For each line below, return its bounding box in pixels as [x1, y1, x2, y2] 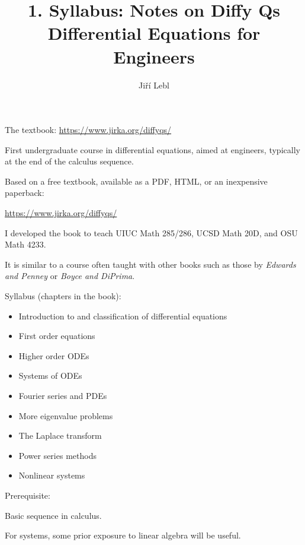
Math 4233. [5, 238, 46, 251]
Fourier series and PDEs [18, 389, 107, 401]
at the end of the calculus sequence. [5, 155, 134, 167]
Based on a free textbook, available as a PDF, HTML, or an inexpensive [5, 175, 268, 187]
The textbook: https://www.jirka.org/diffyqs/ [5, 123, 172, 136]
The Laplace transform [18, 429, 102, 442]
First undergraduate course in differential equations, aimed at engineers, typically [5, 143, 300, 156]
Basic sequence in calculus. [5, 509, 102, 521]
